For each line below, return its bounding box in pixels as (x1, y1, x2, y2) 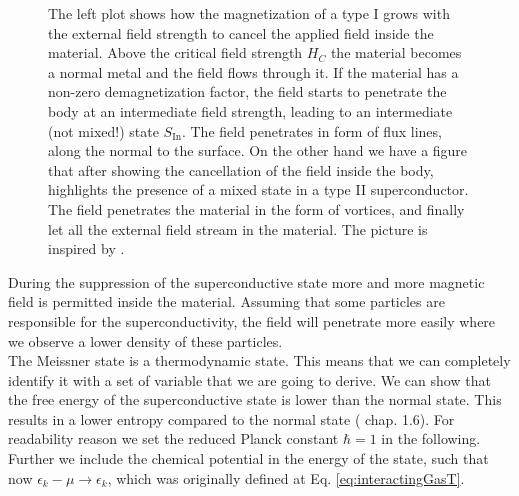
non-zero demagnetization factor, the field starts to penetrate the (48, 81, 447, 102)
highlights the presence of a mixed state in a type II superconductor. (48, 179, 469, 200)
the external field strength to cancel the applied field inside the (48, 22, 434, 43)
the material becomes (330, 42, 462, 63)
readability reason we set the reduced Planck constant (8, 428, 339, 449)
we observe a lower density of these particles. (8, 330, 283, 351)
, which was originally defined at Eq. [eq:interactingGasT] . (107, 467, 465, 488)
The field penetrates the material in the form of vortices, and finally (48, 198, 465, 219)
